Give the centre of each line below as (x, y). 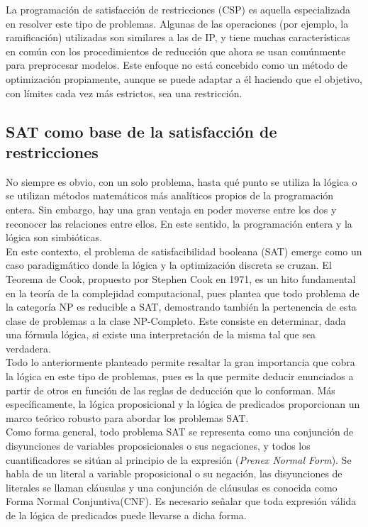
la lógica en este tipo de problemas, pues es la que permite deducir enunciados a (180, 376)
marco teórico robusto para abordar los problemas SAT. (127, 417)
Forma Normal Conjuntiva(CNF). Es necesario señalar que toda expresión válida (181, 501)
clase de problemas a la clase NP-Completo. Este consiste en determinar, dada (176, 320)
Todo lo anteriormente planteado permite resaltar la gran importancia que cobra (180, 362)
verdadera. (28, 348)
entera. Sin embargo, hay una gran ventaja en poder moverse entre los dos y (171, 209)
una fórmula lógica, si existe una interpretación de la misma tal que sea (161, 334)
